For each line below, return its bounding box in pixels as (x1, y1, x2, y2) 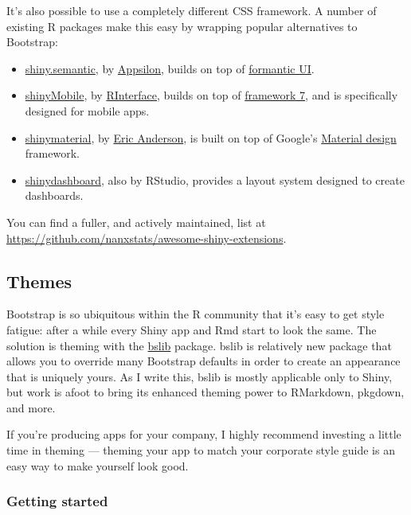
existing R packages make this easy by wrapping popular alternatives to (6, 18, 358, 34)
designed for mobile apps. (25, 102, 150, 119)
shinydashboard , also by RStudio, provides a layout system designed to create (25, 171, 405, 188)
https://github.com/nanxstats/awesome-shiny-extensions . (6, 229, 287, 246)
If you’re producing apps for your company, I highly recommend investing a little (6, 426, 401, 443)
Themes (6, 268, 72, 293)
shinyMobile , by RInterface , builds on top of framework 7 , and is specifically (25, 87, 398, 103)
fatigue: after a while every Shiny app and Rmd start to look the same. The (6, 321, 377, 337)
